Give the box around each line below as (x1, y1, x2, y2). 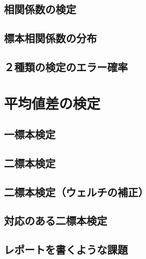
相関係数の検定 (4, 1, 76, 17)
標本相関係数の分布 (4, 30, 97, 46)
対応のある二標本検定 (4, 213, 107, 228)
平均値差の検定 (4, 93, 101, 113)
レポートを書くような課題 (4, 242, 128, 257)
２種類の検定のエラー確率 (4, 59, 128, 74)
